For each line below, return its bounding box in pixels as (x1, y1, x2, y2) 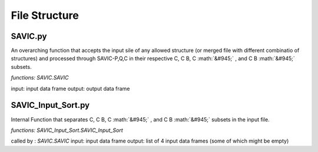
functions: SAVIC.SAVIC (11, 74, 69, 81)
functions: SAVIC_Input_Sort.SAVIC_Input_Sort (11, 127, 123, 134)
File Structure (11, 9, 79, 22)
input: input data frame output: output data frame (11, 85, 130, 92)
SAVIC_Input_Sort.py (11, 100, 90, 110)
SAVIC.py (11, 31, 47, 41)
